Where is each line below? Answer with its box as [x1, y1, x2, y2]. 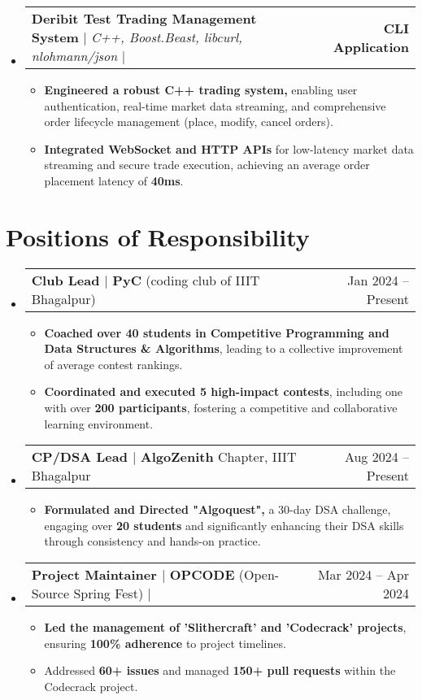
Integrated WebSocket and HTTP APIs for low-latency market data [44, 140, 414, 157]
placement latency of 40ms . [44, 172, 184, 189]
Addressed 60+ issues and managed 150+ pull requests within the [44, 662, 396, 679]
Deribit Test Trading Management [31, 9, 257, 28]
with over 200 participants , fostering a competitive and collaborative [44, 399, 398, 416]
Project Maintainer [31, 565, 157, 585]
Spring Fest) [73, 584, 144, 603]
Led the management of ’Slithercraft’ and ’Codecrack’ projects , [44, 619, 407, 636]
